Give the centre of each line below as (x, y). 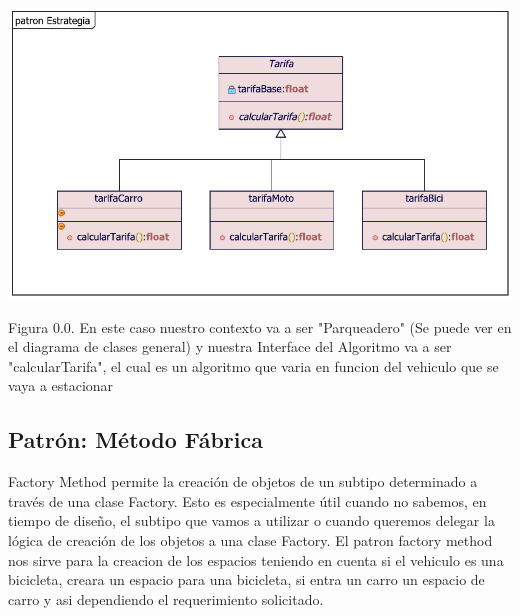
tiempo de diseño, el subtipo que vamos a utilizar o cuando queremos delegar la (251, 520)
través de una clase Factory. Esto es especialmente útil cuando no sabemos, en (247, 500)
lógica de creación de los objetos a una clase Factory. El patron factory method (250, 539)
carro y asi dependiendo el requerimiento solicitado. (166, 598)
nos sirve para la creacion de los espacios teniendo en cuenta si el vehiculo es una (256, 559)
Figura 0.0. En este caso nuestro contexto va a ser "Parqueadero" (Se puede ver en (260, 326)
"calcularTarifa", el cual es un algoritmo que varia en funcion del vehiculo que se (253, 365)
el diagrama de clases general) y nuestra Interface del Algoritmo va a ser (230, 346)
